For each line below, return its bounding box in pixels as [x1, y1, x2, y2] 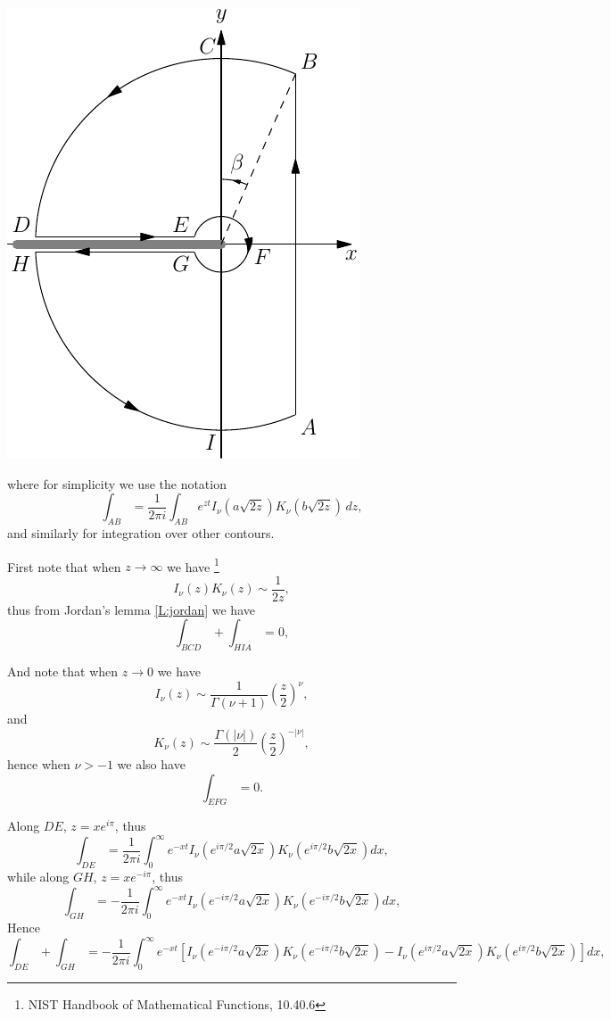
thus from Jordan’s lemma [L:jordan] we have [7, 600, 255, 618]
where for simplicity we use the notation [7, 474, 227, 493]
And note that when [7, 662, 119, 681]
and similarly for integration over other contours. [7, 523, 275, 542]
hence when [7, 754, 70, 773]
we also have [117, 754, 186, 773]
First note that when [7, 557, 121, 576]
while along [7, 867, 70, 886]
